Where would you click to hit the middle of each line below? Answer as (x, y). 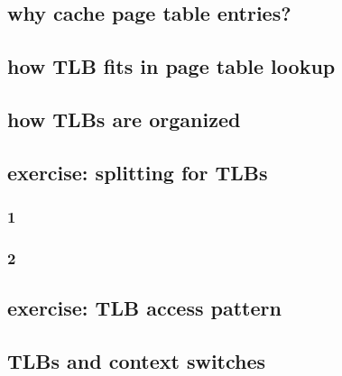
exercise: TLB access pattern (144, 308)
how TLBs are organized (124, 119)
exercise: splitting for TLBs (138, 172)
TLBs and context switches (137, 360)
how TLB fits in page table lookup (171, 66)
